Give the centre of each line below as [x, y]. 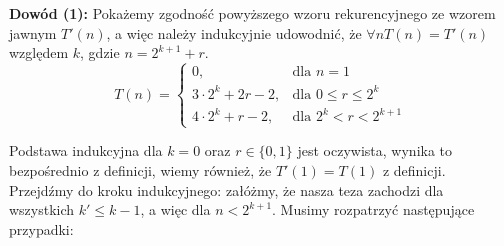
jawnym [33, 32]
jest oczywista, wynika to [375, 150]
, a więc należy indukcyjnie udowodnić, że [234, 32]
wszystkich [42, 209]
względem [39, 52]
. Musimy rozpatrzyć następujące [373, 209]
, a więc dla [175, 209]
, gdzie [100, 52]
